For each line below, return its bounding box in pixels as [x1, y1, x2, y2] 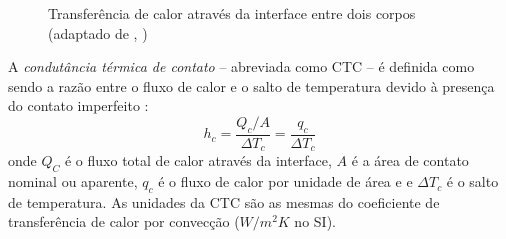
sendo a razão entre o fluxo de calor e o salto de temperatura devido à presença [8, 75, 495, 96]
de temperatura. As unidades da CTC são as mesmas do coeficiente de [8, 191, 440, 212]
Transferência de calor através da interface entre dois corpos [48, 3, 416, 23]
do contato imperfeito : [8, 95, 149, 116]
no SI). [294, 211, 336, 232]
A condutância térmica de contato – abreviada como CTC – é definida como [8, 56, 475, 77]
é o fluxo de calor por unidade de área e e [158, 171, 413, 192]
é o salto [446, 171, 499, 192]
